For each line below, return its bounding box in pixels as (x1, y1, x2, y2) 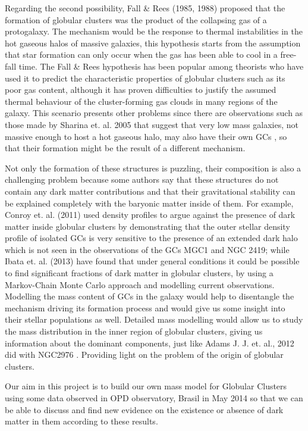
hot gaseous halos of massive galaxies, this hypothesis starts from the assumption (5, 36, 301, 49)
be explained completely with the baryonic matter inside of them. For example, (5, 196, 294, 209)
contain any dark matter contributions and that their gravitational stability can (5, 185, 296, 197)
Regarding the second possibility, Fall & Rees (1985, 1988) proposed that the (5, 2, 285, 14)
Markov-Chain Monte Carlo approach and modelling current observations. (5, 278, 275, 291)
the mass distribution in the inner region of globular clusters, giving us (5, 325, 263, 338)
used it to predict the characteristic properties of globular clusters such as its (5, 71, 285, 84)
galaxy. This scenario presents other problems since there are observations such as (5, 107, 303, 119)
